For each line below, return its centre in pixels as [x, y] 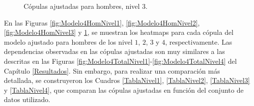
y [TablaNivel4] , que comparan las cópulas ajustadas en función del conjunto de [124, 90]
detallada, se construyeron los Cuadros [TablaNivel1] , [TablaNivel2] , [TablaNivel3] [127, 80]
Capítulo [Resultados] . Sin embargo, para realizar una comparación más [112, 70]
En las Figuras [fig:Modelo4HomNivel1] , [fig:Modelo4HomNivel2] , [102, 22]
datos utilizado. [27, 99]
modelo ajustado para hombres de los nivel [68, 41]
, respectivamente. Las [199, 41]
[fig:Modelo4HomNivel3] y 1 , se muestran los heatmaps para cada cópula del [119, 32]
